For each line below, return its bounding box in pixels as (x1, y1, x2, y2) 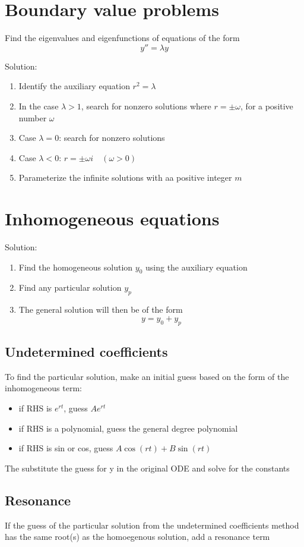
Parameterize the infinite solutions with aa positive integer (18, 171, 232, 184)
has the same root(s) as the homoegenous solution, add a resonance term (5, 530, 270, 543)
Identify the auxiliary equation (18, 80, 130, 92)
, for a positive (240, 99, 293, 112)
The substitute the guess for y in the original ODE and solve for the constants (5, 461, 290, 474)
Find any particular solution (18, 281, 122, 294)
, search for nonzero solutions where (81, 99, 211, 112)
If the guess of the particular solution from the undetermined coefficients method (5, 518, 299, 531)
